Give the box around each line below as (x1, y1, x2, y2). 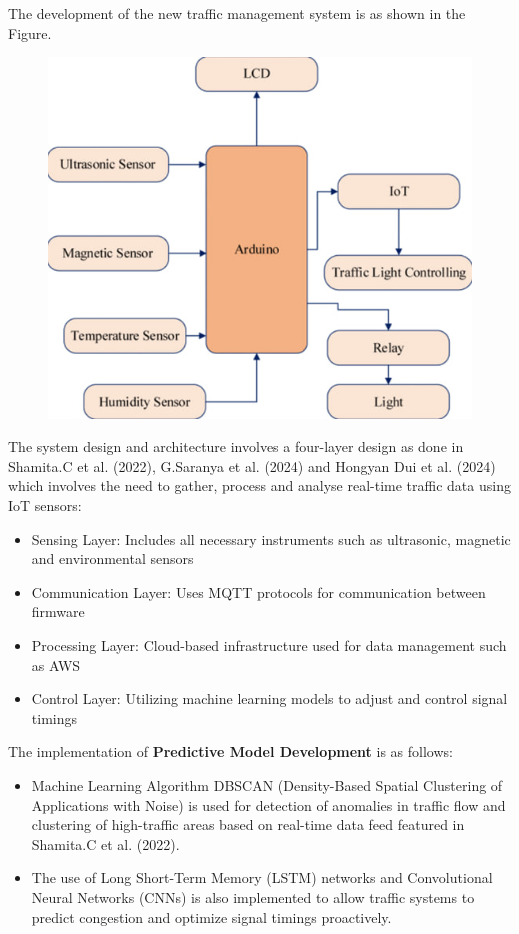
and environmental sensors (31, 548, 194, 569)
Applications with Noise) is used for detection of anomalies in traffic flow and (31, 794, 506, 815)
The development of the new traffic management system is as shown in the (8, 3, 466, 23)
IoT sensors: (8, 495, 82, 516)
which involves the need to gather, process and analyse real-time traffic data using (8, 475, 511, 496)
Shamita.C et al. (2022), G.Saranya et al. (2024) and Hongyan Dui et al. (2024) (8, 455, 496, 476)
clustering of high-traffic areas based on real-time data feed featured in (31, 814, 465, 835)
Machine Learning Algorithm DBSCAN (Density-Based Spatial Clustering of (31, 775, 503, 795)
